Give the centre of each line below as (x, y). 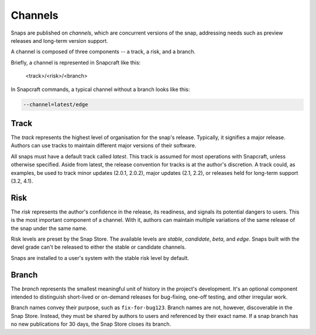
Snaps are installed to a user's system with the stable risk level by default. (100, 258)
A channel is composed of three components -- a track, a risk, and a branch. (103, 52)
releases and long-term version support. (59, 40)
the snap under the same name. (49, 228)
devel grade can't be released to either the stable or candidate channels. (99, 247)
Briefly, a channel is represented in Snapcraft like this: (76, 62)
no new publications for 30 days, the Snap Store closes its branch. (91, 324)
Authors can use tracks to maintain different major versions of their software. (104, 145)
